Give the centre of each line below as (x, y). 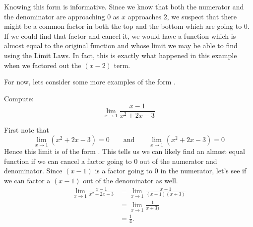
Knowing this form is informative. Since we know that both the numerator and (124, 6)
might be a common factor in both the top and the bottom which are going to (123, 26)
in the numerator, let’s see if (203, 171)
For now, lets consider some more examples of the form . (90, 82)
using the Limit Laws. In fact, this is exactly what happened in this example (121, 55)
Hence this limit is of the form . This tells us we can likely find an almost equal (125, 151)
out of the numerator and (178, 161)
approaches (145, 16)
